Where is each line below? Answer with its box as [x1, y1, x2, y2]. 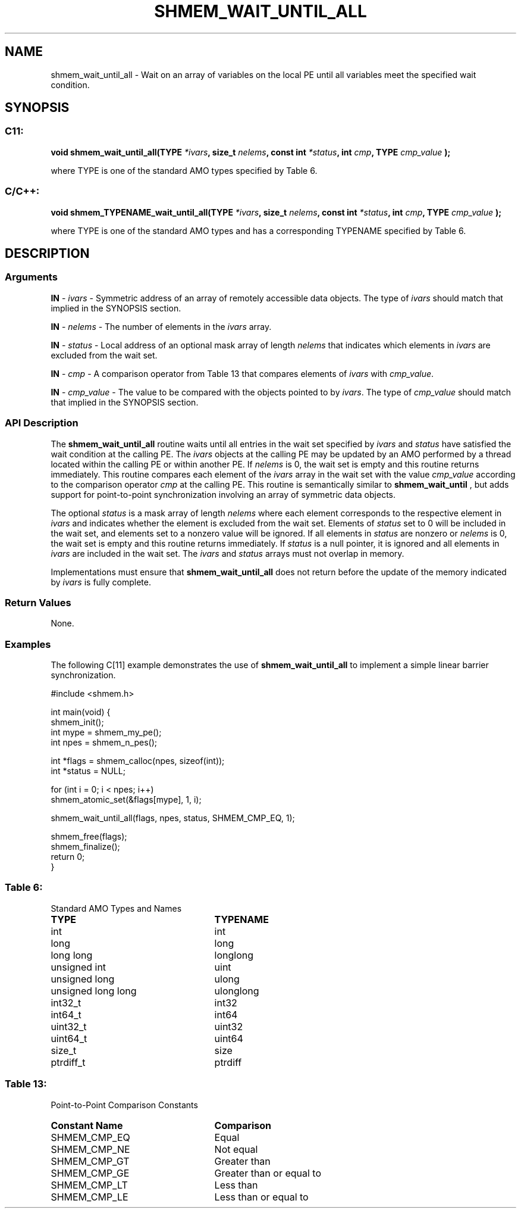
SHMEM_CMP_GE [51, 1167, 130, 1179]
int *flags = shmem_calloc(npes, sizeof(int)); [51, 756, 225, 766]
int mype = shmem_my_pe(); [51, 727, 162, 738]
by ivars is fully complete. [51, 576, 151, 587]
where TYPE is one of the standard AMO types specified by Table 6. [51, 165, 318, 176]
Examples [5, 638, 51, 650]
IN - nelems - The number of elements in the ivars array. [51, 321, 272, 332]
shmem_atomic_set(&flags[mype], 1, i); [51, 794, 202, 805]
